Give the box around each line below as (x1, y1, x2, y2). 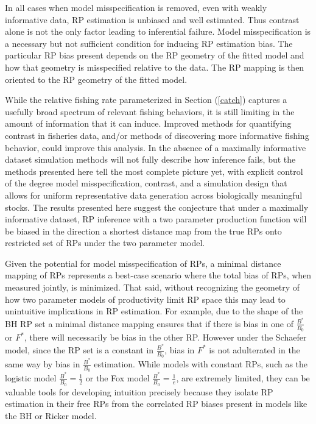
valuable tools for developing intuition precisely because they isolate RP (5, 385, 273, 398)
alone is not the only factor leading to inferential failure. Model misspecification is (5, 25, 311, 38)
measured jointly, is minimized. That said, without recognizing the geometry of (5, 281, 300, 294)
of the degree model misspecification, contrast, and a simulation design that (5, 177, 287, 189)
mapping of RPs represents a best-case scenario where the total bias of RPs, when (5, 269, 312, 281)
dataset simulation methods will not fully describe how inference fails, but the (5, 153, 296, 166)
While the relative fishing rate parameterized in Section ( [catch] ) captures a (5, 93, 287, 106)
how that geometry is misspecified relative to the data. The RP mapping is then (5, 60, 304, 73)
